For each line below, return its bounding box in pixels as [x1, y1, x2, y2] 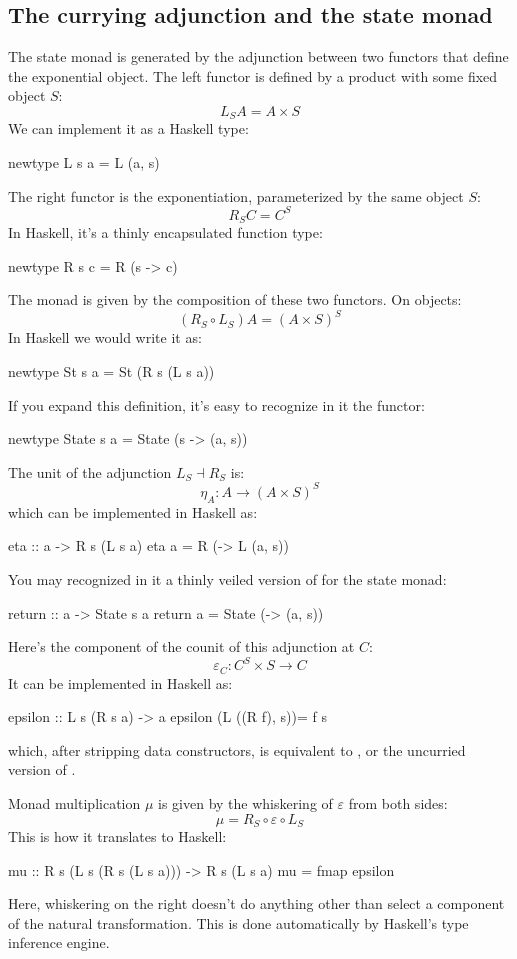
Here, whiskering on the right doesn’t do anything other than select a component [8, 893, 505, 914]
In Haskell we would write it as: [8, 327, 202, 348]
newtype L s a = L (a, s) [8, 152, 160, 173]
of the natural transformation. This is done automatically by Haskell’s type [8, 912, 469, 933]
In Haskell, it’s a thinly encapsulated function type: [8, 222, 323, 243]
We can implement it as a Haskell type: [8, 118, 249, 139]
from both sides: [348, 793, 448, 814]
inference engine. [8, 932, 110, 953]
